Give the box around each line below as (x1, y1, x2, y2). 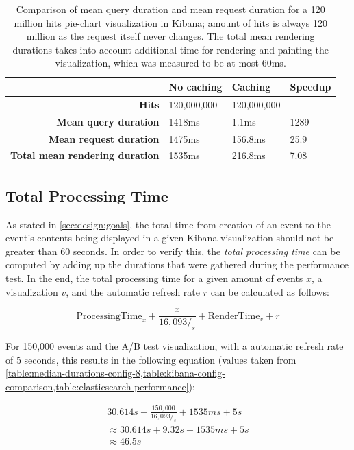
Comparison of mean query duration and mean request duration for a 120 (16, 2, 325, 16)
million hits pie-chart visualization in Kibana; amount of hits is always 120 (14, 15, 327, 29)
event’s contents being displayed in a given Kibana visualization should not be (5, 230, 334, 245)
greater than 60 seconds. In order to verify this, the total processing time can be (5, 244, 340, 258)
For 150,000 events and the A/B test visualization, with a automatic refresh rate (5, 339, 344, 353)
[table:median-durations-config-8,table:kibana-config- (5, 366, 226, 380)
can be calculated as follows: (210, 284, 329, 298)
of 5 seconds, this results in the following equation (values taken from (5, 352, 296, 366)
